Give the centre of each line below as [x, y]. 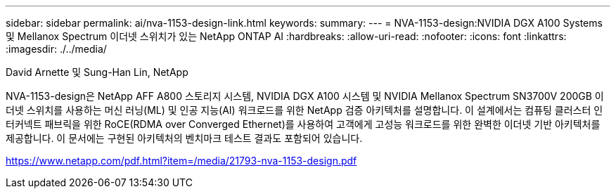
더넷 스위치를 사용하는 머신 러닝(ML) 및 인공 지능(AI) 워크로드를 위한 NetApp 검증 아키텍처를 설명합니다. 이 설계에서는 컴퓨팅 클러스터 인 [304, 110]
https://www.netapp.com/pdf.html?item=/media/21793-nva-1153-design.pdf [181, 161]
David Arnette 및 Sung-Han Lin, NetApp [97, 72]
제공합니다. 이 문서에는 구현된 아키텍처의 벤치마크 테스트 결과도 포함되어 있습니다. [184, 138]
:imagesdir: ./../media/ [56, 49]
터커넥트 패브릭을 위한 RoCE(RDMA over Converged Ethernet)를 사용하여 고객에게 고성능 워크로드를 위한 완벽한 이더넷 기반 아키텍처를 [303, 124]
